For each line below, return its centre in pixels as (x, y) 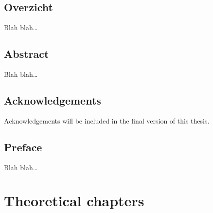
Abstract (27, 54)
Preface (23, 147)
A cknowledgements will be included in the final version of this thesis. (107, 120)
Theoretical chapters (74, 201)
